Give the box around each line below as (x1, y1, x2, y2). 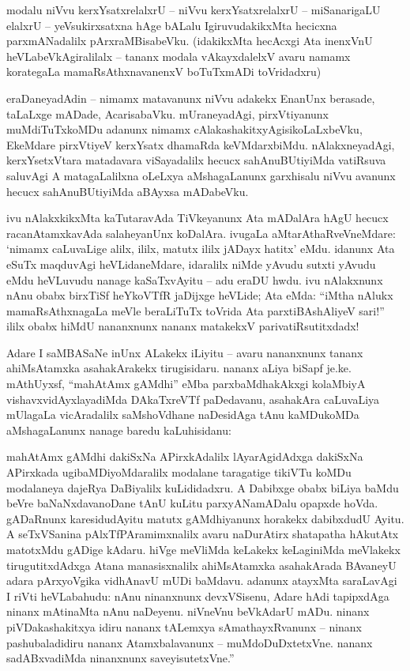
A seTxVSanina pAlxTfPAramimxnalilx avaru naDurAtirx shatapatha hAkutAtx (6, 526, 399, 542)
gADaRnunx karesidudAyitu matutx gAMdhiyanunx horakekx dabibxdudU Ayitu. (6, 510, 404, 526)
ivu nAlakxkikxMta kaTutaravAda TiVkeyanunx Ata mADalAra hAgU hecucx (6, 209, 389, 226)
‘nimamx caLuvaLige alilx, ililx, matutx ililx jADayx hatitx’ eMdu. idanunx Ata (6, 240, 395, 257)
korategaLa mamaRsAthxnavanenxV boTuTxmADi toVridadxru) (6, 63, 322, 80)
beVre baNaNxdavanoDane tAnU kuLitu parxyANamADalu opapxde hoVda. (6, 495, 378, 511)
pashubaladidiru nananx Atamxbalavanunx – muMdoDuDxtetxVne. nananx (6, 634, 373, 650)
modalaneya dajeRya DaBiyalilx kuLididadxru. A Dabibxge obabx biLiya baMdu (6, 479, 399, 496)
